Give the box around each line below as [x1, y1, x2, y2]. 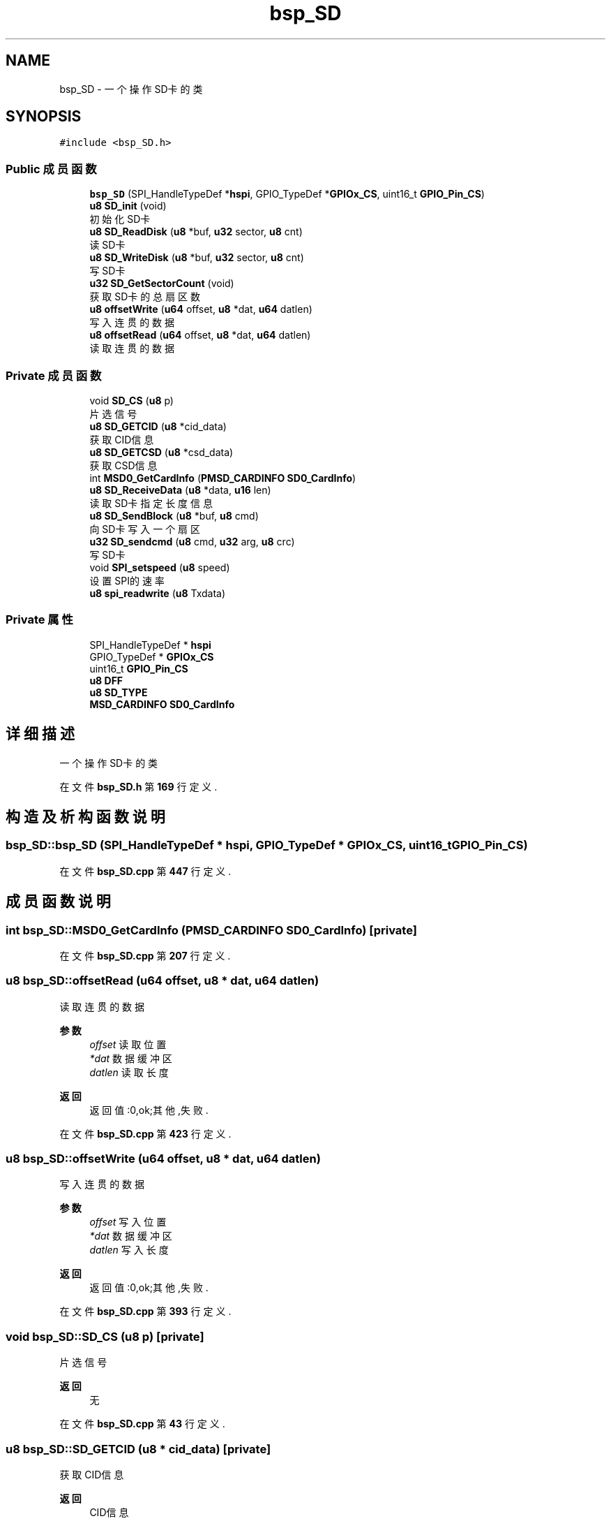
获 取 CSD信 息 [89, 459, 158, 471]
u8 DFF [89, 674, 123, 686]
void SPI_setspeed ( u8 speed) [89, 561, 230, 573]
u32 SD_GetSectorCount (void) [89, 277, 234, 290]
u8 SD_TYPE [89, 686, 148, 698]
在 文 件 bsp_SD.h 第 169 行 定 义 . [59, 780, 218, 793]
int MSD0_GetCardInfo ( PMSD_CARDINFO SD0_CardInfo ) [89, 471, 356, 484]
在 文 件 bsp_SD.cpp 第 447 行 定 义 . [59, 865, 232, 877]
